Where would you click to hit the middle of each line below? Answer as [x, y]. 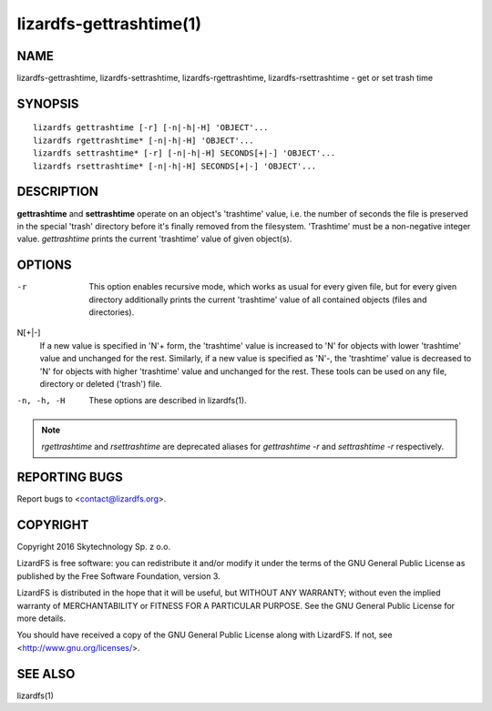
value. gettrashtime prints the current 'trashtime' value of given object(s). [154, 239]
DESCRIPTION [58, 192]
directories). [112, 312]
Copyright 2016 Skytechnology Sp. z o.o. [94, 546]
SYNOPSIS [48, 103]
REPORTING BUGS [70, 477]
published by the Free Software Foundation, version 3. [118, 576]
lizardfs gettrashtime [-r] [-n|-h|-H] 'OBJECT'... [151, 128]
